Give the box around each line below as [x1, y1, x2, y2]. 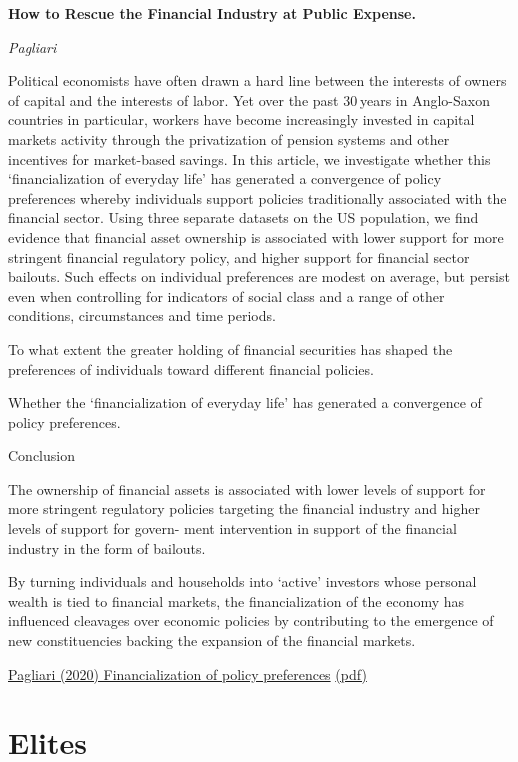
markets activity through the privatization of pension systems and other [8, 128, 450, 149]
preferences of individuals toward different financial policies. [8, 358, 374, 379]
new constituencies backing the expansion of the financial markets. [8, 630, 416, 651]
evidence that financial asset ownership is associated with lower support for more [8, 226, 504, 247]
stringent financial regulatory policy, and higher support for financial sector [8, 246, 470, 267]
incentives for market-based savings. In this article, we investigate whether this [8, 148, 491, 169]
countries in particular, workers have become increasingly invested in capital [8, 109, 475, 130]
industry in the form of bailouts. [8, 537, 206, 558]
